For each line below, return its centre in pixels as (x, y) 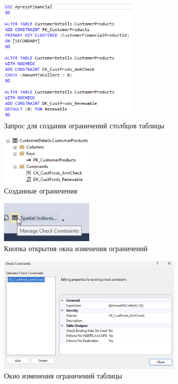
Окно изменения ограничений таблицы (63, 376)
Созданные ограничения (41, 190)
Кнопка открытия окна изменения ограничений (76, 248)
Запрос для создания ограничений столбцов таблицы (84, 125)
